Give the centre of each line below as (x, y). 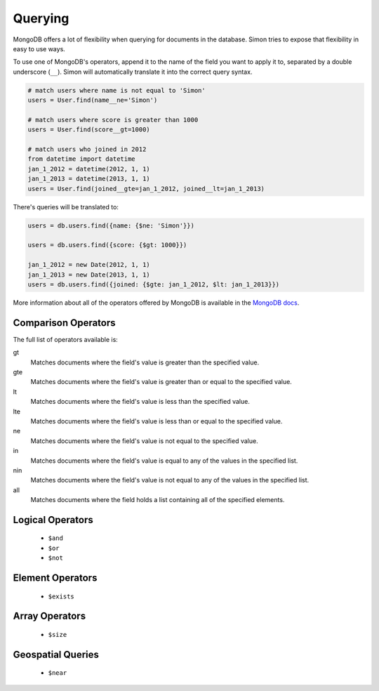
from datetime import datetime (82, 159)
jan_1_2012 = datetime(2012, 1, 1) (89, 169)
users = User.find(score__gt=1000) (89, 130)
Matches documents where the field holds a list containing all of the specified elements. (158, 500)
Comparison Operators (64, 323)
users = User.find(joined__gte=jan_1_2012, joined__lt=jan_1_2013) (146, 189)
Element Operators (55, 578)
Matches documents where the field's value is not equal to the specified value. (145, 441)
